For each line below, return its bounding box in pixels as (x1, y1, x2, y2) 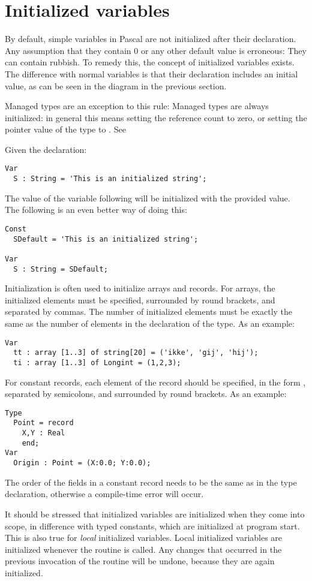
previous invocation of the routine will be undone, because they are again (5, 555, 275, 567)
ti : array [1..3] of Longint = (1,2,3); (13, 358, 181, 367)
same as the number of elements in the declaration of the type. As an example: (5, 317, 295, 330)
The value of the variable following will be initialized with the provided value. (5, 191, 290, 204)
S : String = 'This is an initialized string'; (13, 174, 207, 183)
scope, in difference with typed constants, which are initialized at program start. (5, 519, 300, 532)
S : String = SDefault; (13, 264, 108, 273)
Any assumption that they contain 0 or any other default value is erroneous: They (5, 44, 307, 56)
